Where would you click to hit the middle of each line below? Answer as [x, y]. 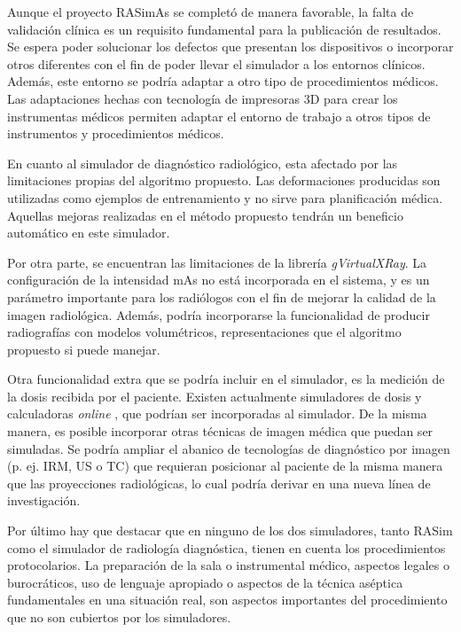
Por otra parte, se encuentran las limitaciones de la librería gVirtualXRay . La [217, 262]
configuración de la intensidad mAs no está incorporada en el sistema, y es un [219, 280]
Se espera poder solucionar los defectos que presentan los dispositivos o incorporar [230, 47]
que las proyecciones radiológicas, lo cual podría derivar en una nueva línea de [219, 483]
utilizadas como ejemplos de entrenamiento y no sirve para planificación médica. [225, 197]
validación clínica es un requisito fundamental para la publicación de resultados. [224, 29]
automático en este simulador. [89, 233]
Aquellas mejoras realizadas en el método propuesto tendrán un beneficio [205, 215]
